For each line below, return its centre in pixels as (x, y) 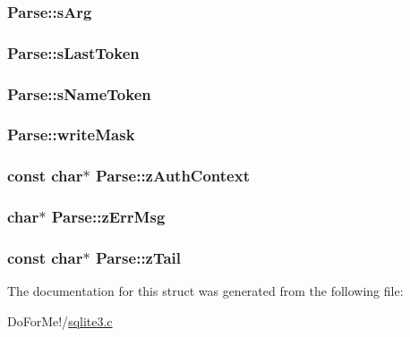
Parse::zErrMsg (108, 217)
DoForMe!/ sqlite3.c (60, 320)
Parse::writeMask (71, 135)
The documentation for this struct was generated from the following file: (205, 291)
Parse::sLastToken (73, 52)
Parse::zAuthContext (172, 176)
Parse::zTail (138, 257)
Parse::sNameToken (79, 93)
